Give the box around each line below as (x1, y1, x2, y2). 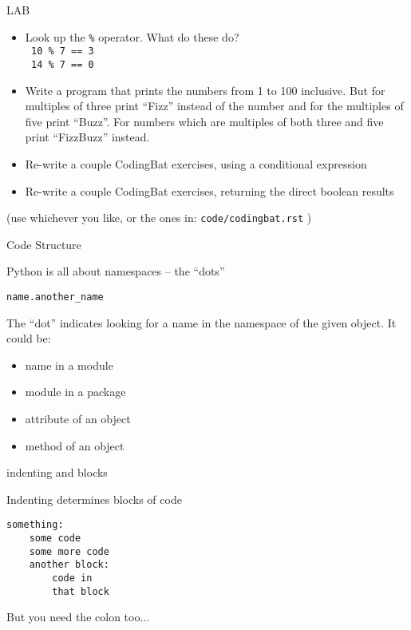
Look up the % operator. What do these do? (25, 28, 239, 45)
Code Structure (6, 236, 81, 252)
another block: (29, 559, 109, 571)
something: (6, 519, 64, 531)
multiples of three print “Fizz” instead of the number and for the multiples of (25, 97, 404, 114)
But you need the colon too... (6, 608, 150, 625)
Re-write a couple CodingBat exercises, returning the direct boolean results (25, 182, 394, 199)
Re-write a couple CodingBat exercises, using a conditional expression (25, 155, 367, 172)
